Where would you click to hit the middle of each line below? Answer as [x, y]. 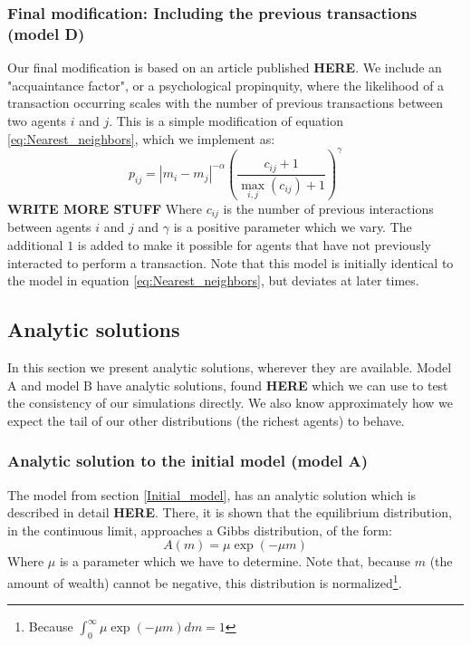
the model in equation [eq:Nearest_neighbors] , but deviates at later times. [213, 280]
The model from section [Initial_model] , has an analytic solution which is [212, 494]
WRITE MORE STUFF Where [105, 208]
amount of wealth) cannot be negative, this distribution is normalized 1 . [205, 581]
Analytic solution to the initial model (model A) [188, 461]
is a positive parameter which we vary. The [293, 227]
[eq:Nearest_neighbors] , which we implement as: [141, 138]
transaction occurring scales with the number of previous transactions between [225, 103]
